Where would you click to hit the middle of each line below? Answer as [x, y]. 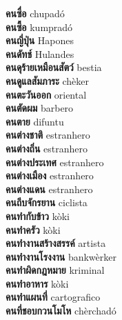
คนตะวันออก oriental [46, 94]
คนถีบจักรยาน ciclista [47, 202]
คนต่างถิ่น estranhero [47, 148]
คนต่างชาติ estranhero [48, 135]
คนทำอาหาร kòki [37, 283]
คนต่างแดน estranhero [49, 189]
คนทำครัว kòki [33, 229]
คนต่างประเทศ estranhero [55, 162]
